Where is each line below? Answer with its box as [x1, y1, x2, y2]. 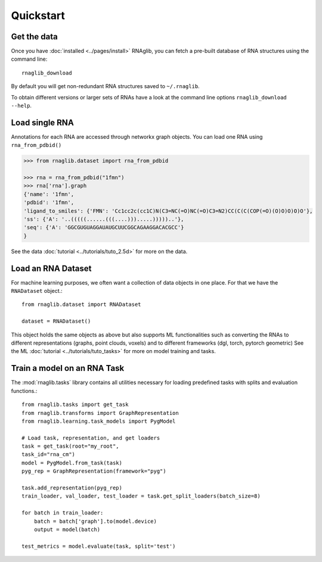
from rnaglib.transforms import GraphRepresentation [21, 410, 179, 416]
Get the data [11, 32, 58, 42]
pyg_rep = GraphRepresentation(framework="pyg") [21, 468, 166, 474]
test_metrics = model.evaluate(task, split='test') [21, 542, 176, 549]
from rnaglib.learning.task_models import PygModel [21, 417, 176, 424]
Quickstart [11, 9, 66, 22]
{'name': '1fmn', [23, 191, 75, 198]
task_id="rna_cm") [21, 451, 76, 458]
